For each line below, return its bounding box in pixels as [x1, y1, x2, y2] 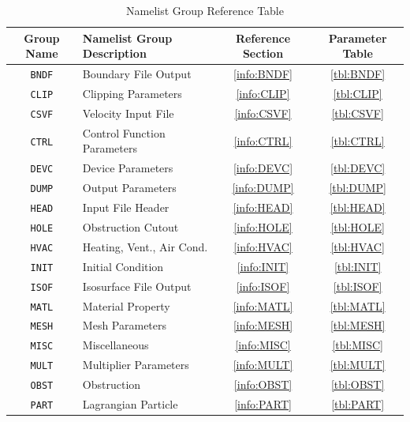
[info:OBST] [233, 376, 293, 393]
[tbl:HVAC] [330, 238, 385, 254]
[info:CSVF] [234, 104, 292, 121]
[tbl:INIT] [334, 258, 382, 274]
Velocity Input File [82, 104, 174, 121]
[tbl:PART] [331, 396, 385, 413]
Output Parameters [82, 179, 177, 196]
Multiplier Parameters [82, 356, 189, 373]
